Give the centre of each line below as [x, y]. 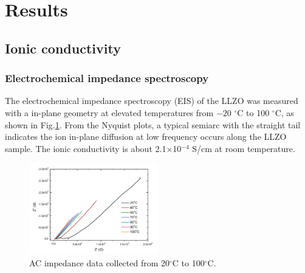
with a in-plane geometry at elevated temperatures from [109, 112]
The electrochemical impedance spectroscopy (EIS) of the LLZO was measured [152, 101]
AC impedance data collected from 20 [100, 262]
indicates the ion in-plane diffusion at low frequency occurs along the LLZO [146, 136]
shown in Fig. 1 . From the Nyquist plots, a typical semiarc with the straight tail [153, 124]
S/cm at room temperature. [244, 148]
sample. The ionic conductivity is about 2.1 [86, 148]
